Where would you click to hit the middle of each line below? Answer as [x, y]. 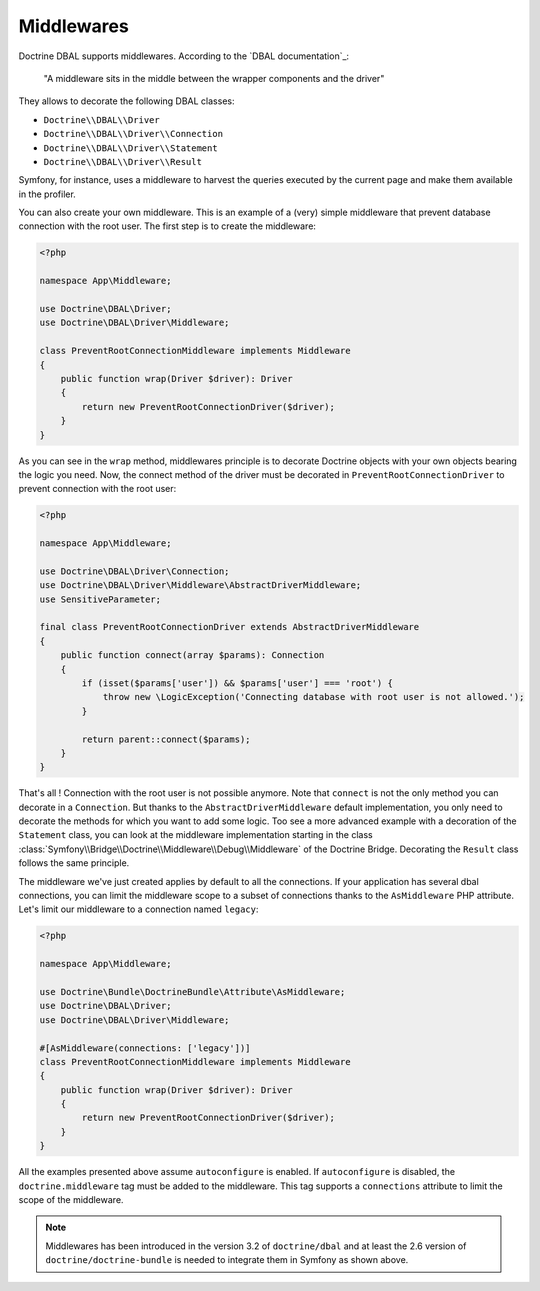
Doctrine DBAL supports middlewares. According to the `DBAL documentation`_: [184, 56]
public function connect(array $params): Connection [192, 655]
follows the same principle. [74, 863]
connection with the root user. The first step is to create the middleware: [167, 226]
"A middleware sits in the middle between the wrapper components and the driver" [214, 78]
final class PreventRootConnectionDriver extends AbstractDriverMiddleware [229, 627]
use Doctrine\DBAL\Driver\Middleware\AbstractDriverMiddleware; [200, 585]
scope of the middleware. [71, 1200]
